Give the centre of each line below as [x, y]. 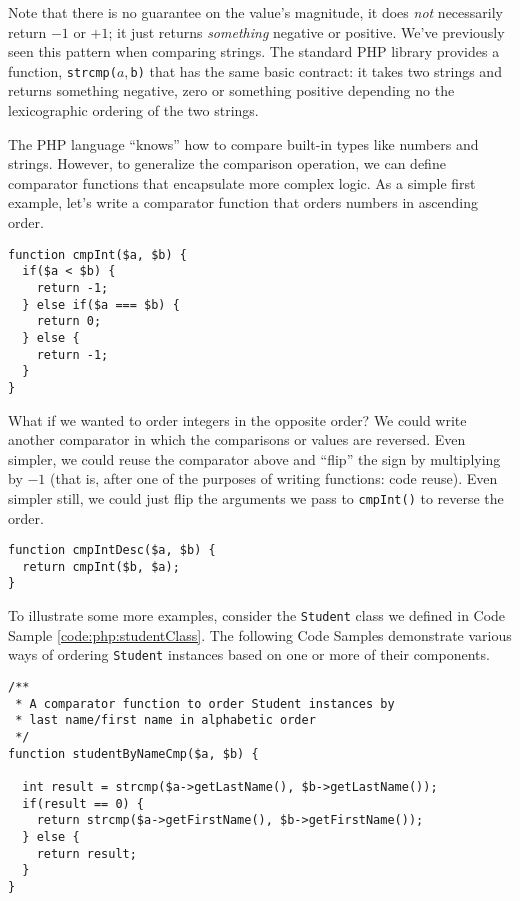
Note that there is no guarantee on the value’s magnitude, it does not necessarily [255, 12]
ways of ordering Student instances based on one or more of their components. [249, 654]
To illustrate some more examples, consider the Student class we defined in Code [257, 615]
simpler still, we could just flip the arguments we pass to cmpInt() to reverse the [256, 497]
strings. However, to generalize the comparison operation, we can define [227, 163]
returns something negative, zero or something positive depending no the [231, 90]
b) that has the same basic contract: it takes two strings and [316, 70]
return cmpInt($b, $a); [101, 566]
